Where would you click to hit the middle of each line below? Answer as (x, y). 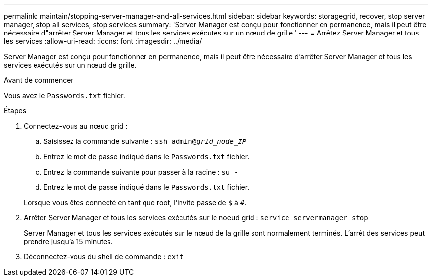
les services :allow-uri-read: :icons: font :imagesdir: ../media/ (103, 41)
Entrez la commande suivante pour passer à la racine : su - (141, 172)
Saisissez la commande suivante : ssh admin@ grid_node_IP (145, 141)
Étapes (15, 111)
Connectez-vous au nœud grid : (76, 126)
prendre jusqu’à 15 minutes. (68, 241)
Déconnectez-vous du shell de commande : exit (104, 257)
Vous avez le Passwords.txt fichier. (65, 95)
